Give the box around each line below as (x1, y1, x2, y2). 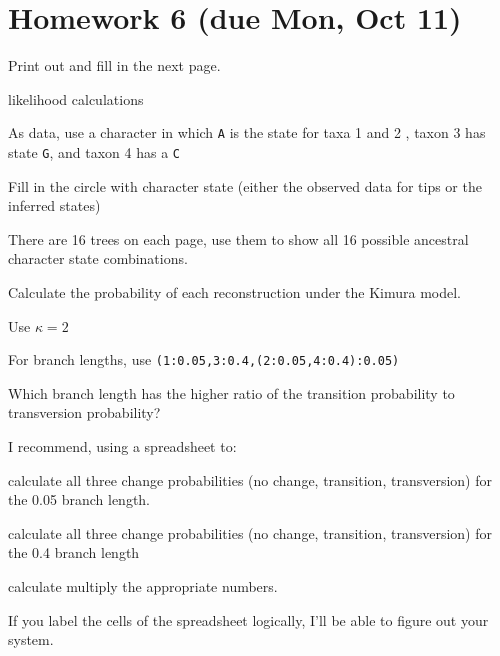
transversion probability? (8, 402, 161, 423)
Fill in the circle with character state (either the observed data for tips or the (8, 175, 482, 196)
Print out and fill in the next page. (8, 55, 221, 76)
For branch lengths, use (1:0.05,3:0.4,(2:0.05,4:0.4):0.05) (8, 349, 400, 370)
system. (8, 629, 54, 650)
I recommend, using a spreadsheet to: (8, 436, 237, 457)
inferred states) (8, 195, 101, 216)
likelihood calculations (8, 88, 144, 109)
